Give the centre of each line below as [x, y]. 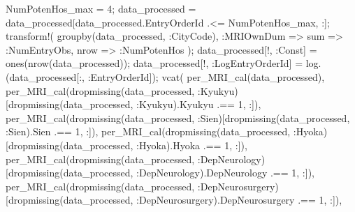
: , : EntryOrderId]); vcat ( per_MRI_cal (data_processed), [202, 76]
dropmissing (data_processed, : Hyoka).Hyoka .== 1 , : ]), [128, 145]
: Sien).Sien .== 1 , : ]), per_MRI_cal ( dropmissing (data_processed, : [151, 131]
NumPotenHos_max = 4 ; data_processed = [101, 8]
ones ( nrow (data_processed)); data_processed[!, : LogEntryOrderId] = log [162, 63]
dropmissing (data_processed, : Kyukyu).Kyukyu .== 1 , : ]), [135, 104]
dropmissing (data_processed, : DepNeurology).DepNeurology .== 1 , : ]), [161, 173]
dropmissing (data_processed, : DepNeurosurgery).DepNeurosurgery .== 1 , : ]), [175, 200]
